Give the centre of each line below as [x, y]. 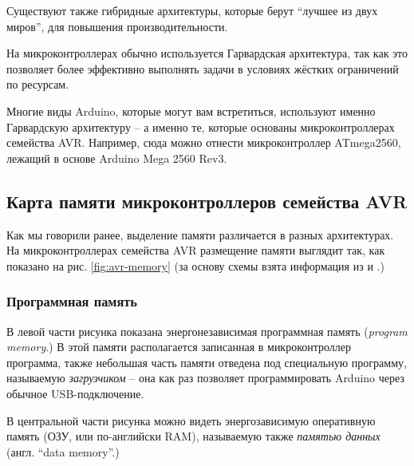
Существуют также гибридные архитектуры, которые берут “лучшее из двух [192, 10]
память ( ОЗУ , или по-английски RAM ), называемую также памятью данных [193, 436]
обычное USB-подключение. [75, 393]
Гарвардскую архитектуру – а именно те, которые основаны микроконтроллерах [201, 126]
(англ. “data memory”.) [63, 451]
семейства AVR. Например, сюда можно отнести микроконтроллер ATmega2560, [204, 142]
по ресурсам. [38, 84]
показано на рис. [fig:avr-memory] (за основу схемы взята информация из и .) [195, 265]
